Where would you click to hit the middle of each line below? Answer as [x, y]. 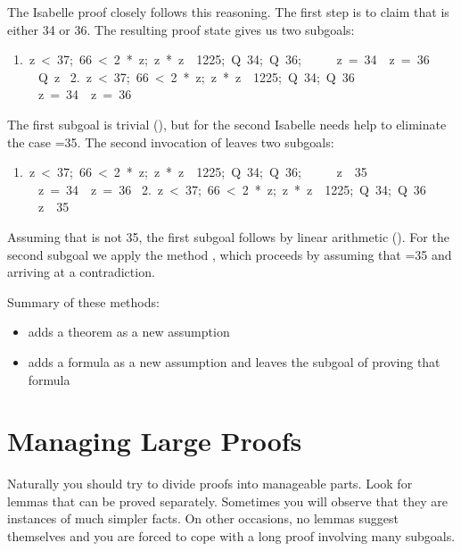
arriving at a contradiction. [81, 272]
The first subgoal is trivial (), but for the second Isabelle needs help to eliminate [227, 124]
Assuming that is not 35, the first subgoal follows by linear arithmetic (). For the [228, 236]
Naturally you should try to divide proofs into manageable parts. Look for [210, 484]
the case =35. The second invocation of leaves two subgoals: [171, 142]
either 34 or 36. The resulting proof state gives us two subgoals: [181, 29]
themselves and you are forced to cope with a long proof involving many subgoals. [231, 536]
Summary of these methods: [83, 301]
